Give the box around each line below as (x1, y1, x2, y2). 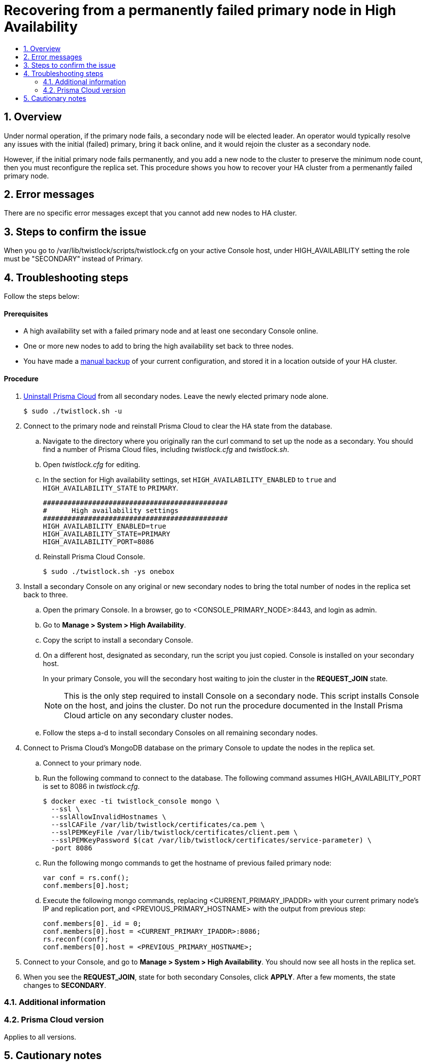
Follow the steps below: (4, 292, 80, 301)
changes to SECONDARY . (23, 981, 106, 989)
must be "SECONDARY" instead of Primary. (4, 255, 143, 263)
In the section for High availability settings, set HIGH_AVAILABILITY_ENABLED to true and (43, 475, 336, 484)
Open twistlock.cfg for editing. (43, 460, 140, 469)
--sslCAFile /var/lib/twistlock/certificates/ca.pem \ (51, 820, 265, 828)
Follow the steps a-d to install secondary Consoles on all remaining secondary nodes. (43, 728, 318, 737)
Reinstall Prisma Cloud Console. (43, 552, 145, 561)
